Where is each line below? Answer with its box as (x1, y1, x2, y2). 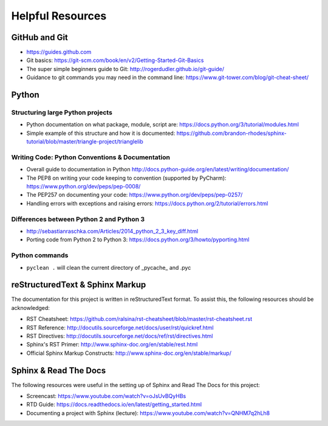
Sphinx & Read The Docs (11, 365, 106, 376)
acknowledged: (11, 304, 50, 311)
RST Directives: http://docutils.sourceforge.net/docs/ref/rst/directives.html (26, 332, 213, 340)
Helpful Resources (11, 9, 107, 22)
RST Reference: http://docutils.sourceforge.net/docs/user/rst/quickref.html (26, 324, 214, 331)
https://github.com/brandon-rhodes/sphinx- (176, 129, 287, 137)
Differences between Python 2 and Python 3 (11, 215, 145, 223)
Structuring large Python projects (11, 108, 112, 117)
